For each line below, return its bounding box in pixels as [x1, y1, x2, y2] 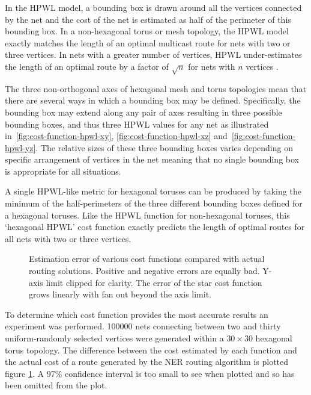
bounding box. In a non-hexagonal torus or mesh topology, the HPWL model [5, 25, 289, 37]
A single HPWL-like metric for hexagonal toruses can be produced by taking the [5, 185, 301, 197]
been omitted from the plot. [5, 379, 107, 391]
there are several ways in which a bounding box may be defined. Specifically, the [5, 94, 301, 107]
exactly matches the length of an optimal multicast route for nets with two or [5, 36, 291, 49]
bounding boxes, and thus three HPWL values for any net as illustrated [5, 117, 269, 130]
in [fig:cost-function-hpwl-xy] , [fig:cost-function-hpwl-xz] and [5, 129, 228, 142]
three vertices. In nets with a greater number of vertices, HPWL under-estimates [5, 48, 302, 61]
